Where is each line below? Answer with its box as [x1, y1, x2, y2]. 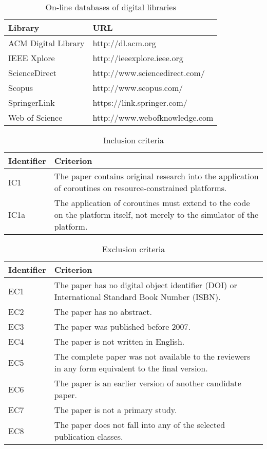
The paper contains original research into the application [54, 170, 259, 182]
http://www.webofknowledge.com [92, 111, 214, 123]
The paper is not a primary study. [54, 404, 177, 416]
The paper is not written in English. [54, 335, 185, 347]
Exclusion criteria [102, 243, 165, 255]
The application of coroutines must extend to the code [54, 197, 250, 209]
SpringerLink [8, 97, 55, 108]
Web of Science [8, 111, 63, 123]
